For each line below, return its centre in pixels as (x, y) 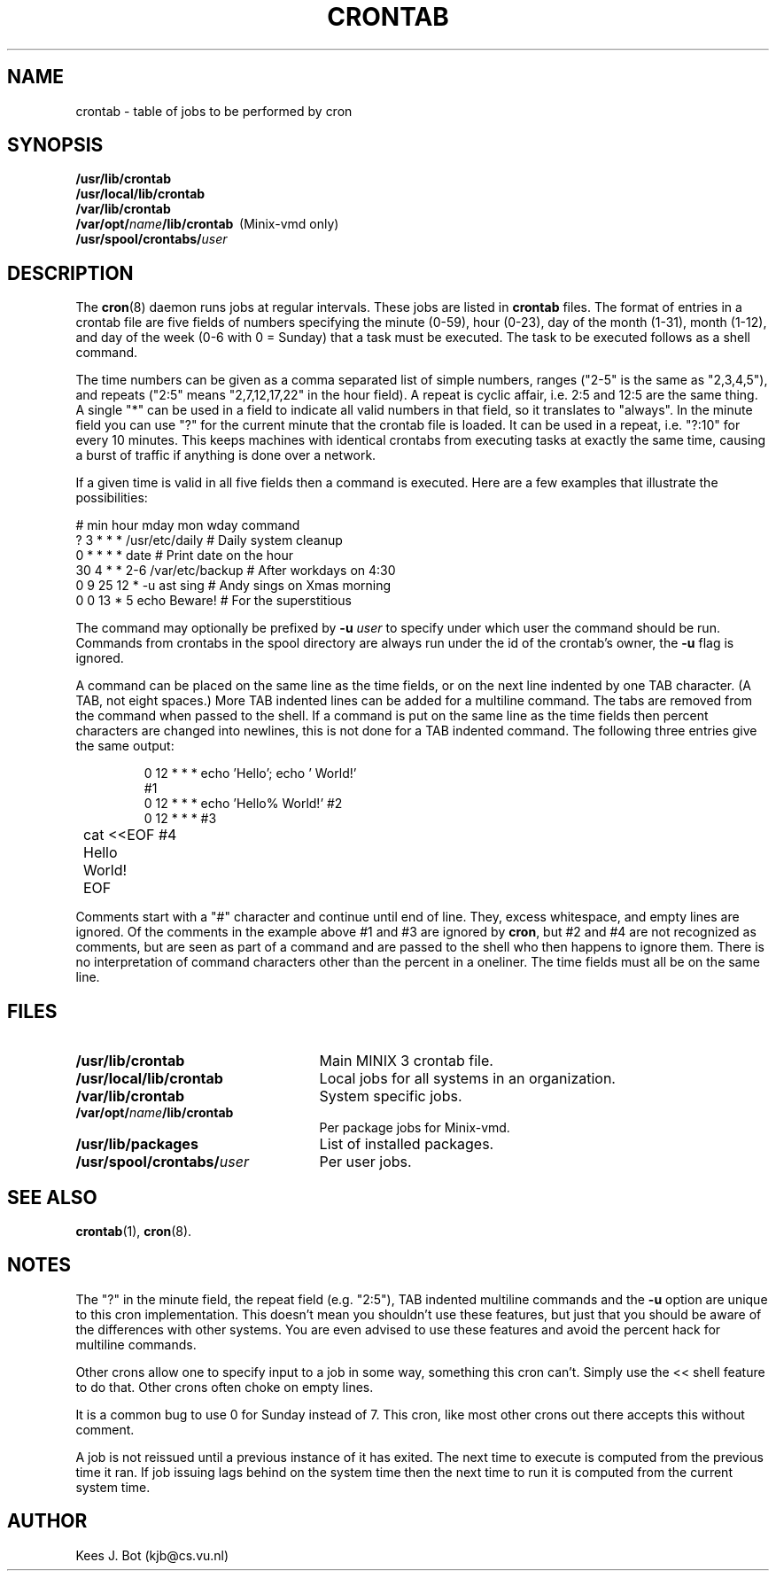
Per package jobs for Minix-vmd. (415, 1128)
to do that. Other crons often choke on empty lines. (225, 1387)
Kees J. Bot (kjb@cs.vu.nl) (152, 1555)
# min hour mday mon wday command (188, 525)
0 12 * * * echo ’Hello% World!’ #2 (243, 804)
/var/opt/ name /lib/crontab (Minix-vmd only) (207, 224)
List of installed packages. (407, 1144)
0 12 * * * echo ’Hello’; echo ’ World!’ (250, 773)
